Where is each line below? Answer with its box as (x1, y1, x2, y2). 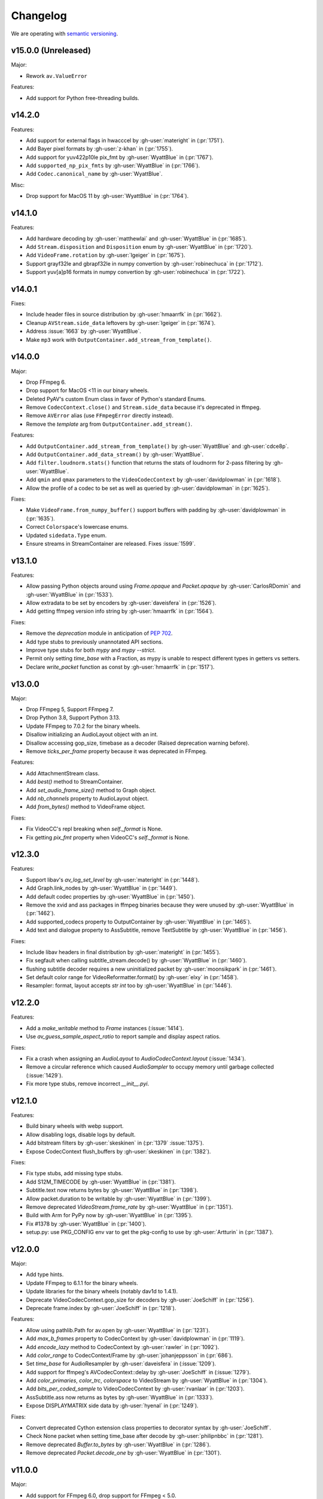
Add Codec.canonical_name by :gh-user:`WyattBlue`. (26, 170, 163, 177)
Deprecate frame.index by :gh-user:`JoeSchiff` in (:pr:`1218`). (26, 1304, 176, 1311)
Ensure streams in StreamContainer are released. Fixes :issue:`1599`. (26, 540, 196, 547)
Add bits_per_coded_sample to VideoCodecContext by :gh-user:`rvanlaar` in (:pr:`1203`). (26, 1385, 245, 1392)
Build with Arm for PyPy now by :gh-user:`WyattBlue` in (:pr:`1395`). (26, 1212, 193, 1219)
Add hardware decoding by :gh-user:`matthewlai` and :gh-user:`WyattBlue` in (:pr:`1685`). (26, 234, 247, 242)
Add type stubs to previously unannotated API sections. (26, 638, 164, 645)
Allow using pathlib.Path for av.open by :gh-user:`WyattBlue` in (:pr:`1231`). (26, 1326, 211, 1334)
